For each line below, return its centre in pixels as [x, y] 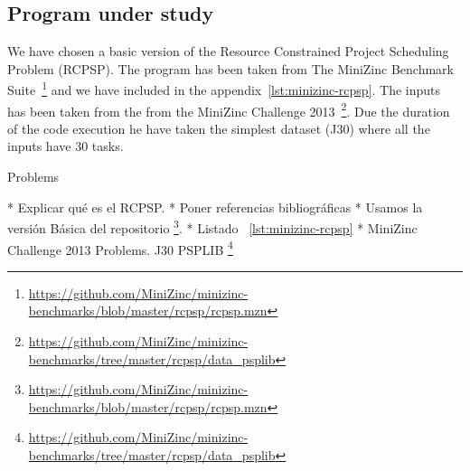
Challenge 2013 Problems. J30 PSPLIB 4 [120, 248]
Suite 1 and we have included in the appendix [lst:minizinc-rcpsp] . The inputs [224, 89]
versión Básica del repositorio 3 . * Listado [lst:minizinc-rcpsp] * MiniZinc [212, 226]
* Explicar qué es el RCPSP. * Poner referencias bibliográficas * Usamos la [215, 207]
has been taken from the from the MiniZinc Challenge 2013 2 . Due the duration [229, 109]
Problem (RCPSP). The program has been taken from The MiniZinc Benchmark [230, 68]
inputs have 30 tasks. [66, 146]
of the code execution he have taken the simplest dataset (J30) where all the [219, 128]
